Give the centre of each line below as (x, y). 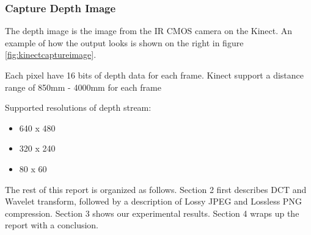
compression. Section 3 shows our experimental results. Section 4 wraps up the (152, 213)
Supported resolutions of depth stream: (78, 107)
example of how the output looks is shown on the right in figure (124, 42)
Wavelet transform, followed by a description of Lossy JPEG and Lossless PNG (153, 201)
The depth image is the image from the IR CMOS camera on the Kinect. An (149, 31)
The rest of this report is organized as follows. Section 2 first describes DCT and (156, 189)
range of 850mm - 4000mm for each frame (83, 87)
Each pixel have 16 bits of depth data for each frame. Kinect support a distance (154, 75)
